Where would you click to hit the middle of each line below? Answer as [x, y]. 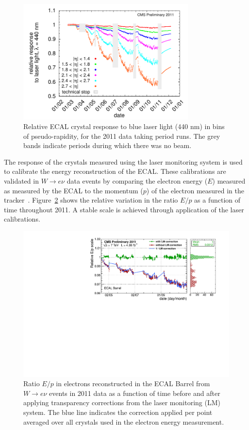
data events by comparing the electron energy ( [137, 180]
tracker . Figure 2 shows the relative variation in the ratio [91, 200]
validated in [21, 180]
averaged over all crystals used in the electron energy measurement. [124, 421]
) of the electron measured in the [195, 190]
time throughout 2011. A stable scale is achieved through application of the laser [124, 209]
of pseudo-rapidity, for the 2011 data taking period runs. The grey [122, 136]
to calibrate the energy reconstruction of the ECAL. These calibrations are [115, 171]
